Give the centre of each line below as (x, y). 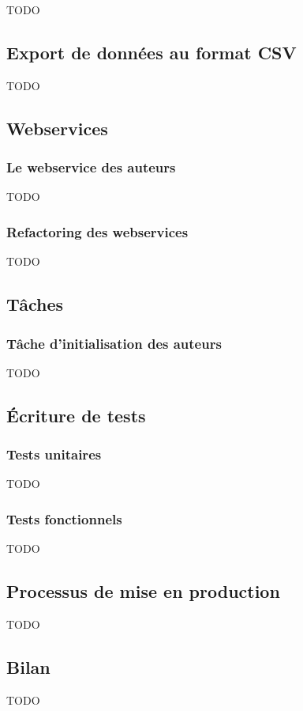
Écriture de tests (76, 415)
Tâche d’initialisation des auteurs (114, 343)
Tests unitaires (54, 454)
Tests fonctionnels (64, 518)
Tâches (35, 304)
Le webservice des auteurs (91, 167)
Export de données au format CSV (151, 52)
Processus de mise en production (143, 591)
